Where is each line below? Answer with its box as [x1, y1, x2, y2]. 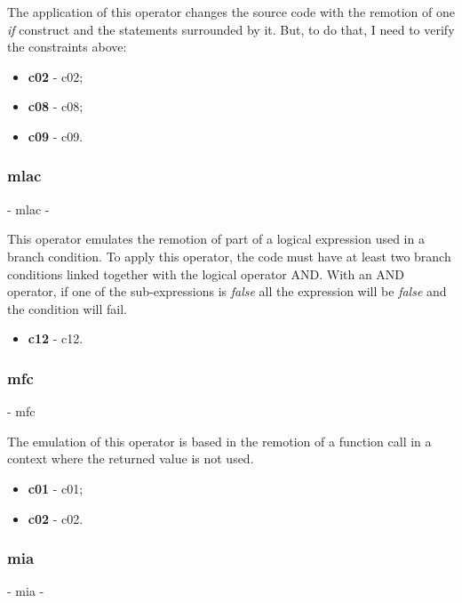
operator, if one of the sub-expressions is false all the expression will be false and [7, 282, 447, 301]
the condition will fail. [7, 299, 127, 318]
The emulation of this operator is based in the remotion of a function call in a [7, 431, 432, 450]
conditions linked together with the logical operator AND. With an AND [7, 264, 405, 283]
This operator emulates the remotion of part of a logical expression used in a [7, 229, 425, 248]
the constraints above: [7, 37, 127, 56]
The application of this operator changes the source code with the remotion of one [7, 3, 455, 20]
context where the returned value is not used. [7, 449, 254, 468]
